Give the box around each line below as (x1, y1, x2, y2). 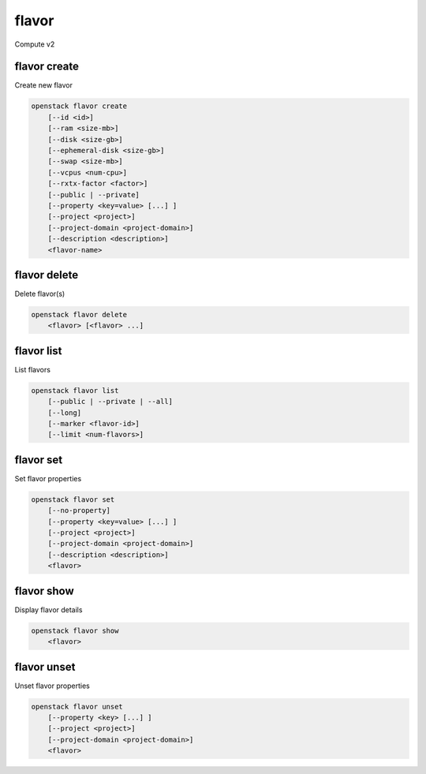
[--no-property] (47, 506, 110, 515)
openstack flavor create (31, 102, 128, 110)
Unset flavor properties (14, 681, 90, 690)
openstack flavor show (31, 626, 119, 635)
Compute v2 (14, 39, 55, 49)
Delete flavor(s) (14, 289, 65, 299)
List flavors (14, 365, 51, 374)
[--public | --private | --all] (47, 397, 174, 406)
